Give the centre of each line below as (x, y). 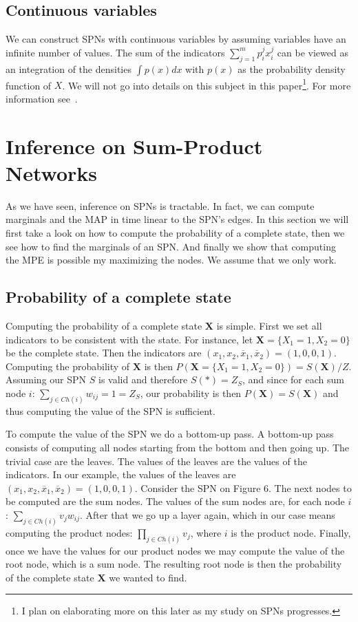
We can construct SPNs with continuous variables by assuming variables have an (176, 39)
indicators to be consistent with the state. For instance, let (129, 339)
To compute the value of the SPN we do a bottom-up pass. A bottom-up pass (170, 434)
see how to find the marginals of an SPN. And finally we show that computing (171, 246)
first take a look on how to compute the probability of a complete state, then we (175, 232)
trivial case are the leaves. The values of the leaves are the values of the (156, 461)
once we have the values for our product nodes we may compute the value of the (175, 550)
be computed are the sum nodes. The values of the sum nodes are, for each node (175, 501)
